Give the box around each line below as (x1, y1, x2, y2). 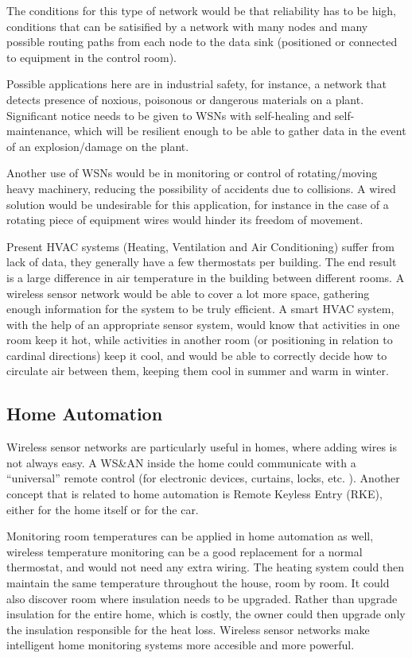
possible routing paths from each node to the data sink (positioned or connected (6, 33, 398, 50)
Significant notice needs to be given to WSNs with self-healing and (6, 106, 332, 123)
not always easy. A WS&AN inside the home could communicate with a (6, 454, 356, 470)
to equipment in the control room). (6, 48, 177, 65)
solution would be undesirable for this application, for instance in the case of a (6, 195, 389, 212)
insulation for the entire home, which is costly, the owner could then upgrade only (6, 606, 406, 622)
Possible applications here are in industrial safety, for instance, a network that (6, 75, 387, 92)
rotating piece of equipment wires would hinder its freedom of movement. (6, 211, 363, 228)
